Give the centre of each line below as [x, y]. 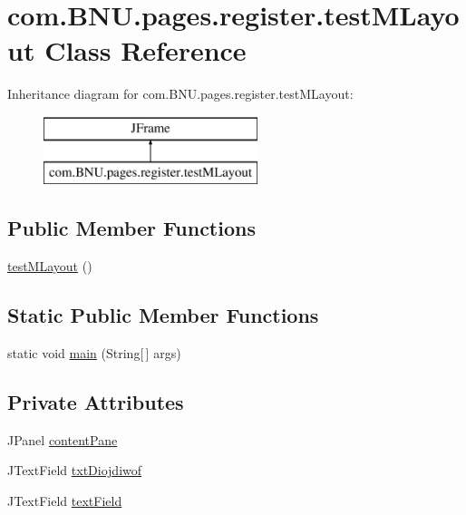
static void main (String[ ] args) [94, 353]
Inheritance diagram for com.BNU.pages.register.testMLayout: [180, 94]
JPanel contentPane [63, 439]
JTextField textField [65, 501]
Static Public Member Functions [163, 315]
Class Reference [146, 50]
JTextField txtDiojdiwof [75, 470]
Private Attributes [96, 402]
